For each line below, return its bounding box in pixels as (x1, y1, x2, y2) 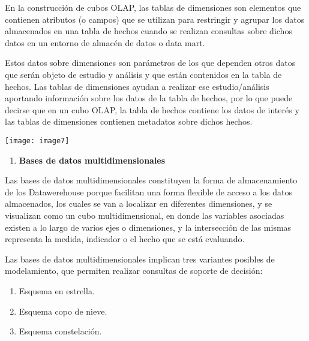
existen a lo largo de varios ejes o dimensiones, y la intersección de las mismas (5, 221, 292, 233)
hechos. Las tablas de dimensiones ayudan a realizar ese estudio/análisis (5, 80, 269, 92)
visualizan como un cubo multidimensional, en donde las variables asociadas (5, 209, 284, 221)
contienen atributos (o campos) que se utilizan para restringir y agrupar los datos (5, 13, 305, 25)
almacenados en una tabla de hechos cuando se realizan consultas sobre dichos (5, 25, 292, 37)
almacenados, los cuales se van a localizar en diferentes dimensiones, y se (5, 197, 272, 210)
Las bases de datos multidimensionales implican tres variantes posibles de (5, 252, 275, 265)
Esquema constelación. (19, 325, 102, 337)
